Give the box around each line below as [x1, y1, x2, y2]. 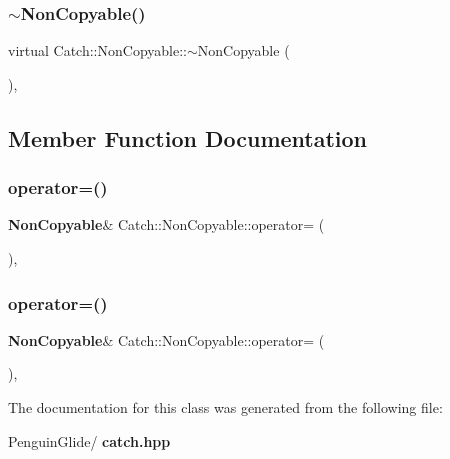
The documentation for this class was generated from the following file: [8, 397, 443, 417]
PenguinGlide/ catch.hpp [8, 430, 171, 451]
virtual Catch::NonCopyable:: [8, 40, 187, 61]
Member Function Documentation [8, 122, 368, 153]
